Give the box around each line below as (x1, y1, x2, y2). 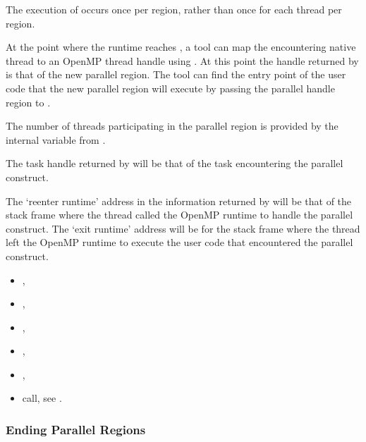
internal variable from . (6, 132, 106, 147)
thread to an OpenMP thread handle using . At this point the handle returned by (6, 53, 359, 68)
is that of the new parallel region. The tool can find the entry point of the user (6, 67, 346, 82)
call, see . (22, 391, 62, 405)
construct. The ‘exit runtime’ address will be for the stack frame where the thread (6, 221, 360, 235)
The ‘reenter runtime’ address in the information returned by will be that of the (6, 193, 352, 208)
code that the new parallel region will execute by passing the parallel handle (6, 80, 335, 95)
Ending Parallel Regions (6, 420, 146, 438)
